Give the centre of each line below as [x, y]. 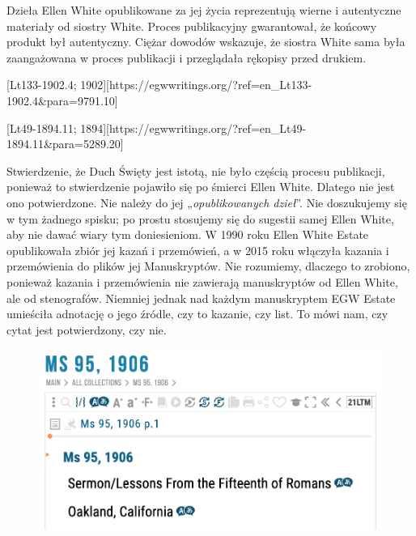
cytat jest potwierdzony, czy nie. [87, 329]
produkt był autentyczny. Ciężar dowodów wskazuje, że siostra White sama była [206, 42]
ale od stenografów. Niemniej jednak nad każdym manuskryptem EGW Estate [201, 298]
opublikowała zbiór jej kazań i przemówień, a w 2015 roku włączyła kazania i [198, 250]
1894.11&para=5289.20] [65, 144]
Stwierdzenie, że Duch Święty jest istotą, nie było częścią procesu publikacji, [196, 170]
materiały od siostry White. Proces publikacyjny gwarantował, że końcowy [192, 26]
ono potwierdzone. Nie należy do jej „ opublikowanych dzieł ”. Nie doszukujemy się [207, 202]
